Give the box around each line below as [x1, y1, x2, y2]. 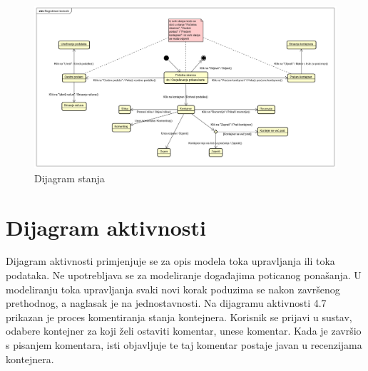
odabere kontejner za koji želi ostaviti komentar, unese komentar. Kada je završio [6, 323, 362, 338]
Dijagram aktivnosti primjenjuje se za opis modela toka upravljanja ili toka [6, 254, 335, 268]
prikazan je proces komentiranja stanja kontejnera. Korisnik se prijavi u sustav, [6, 309, 352, 324]
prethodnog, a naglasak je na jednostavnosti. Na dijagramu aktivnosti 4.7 [6, 296, 327, 310]
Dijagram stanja [34, 170, 105, 185]
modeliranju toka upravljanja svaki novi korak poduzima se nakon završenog [6, 281, 340, 296]
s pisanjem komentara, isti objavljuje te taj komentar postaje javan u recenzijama [6, 338, 362, 352]
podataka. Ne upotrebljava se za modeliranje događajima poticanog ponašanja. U [6, 268, 362, 283]
